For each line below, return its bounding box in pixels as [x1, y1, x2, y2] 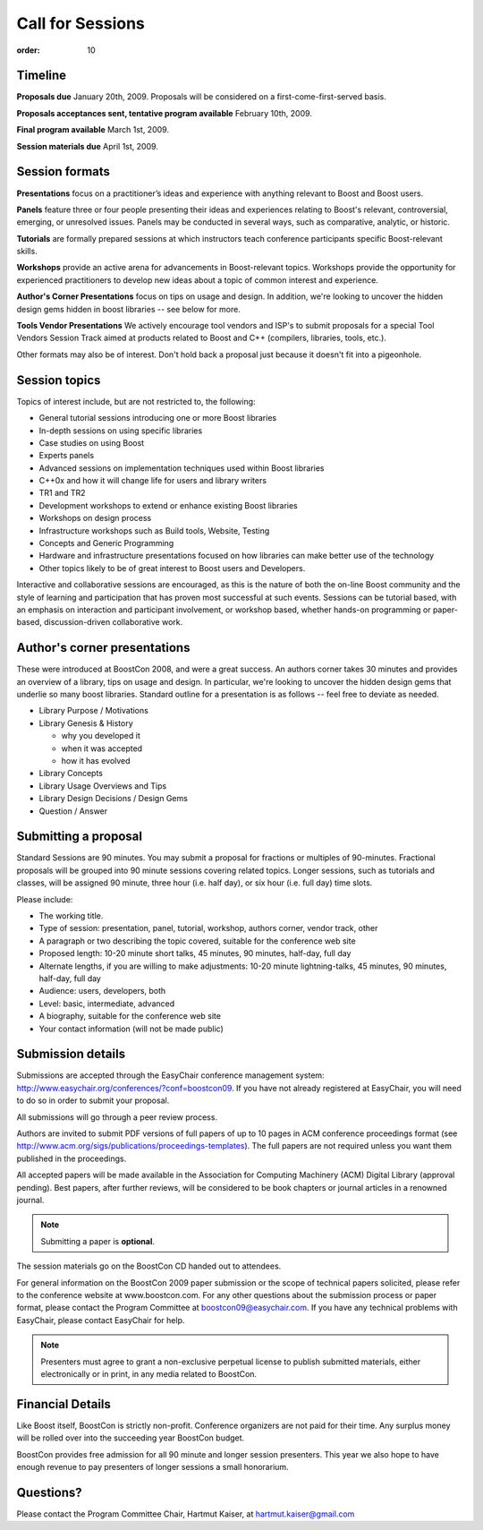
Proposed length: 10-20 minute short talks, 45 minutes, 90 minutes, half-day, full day [38, 948, 352, 959]
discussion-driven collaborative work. [43, 617, 183, 628]
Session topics [16, 372, 101, 388]
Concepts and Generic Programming [38, 538, 174, 549]
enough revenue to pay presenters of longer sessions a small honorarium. [16, 1461, 290, 1472]
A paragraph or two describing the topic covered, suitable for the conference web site [38, 936, 357, 946]
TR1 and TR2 [38, 488, 86, 499]
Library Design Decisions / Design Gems [38, 793, 188, 804]
